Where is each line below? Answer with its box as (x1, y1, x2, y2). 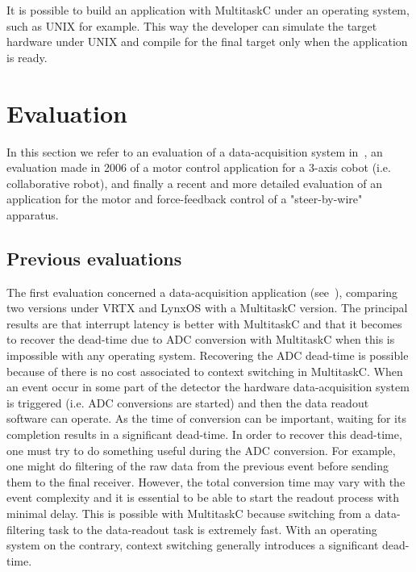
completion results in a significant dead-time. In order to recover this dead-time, (6, 426, 402, 443)
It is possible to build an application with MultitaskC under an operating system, (6, 2, 410, 18)
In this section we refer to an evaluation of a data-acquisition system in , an (6, 143, 383, 160)
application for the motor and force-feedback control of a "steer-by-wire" (6, 190, 363, 207)
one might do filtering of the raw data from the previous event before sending (6, 457, 389, 474)
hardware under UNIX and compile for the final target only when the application (6, 33, 408, 50)
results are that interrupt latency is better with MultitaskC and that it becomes (6, 315, 402, 332)
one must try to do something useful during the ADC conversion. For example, (6, 441, 396, 458)
